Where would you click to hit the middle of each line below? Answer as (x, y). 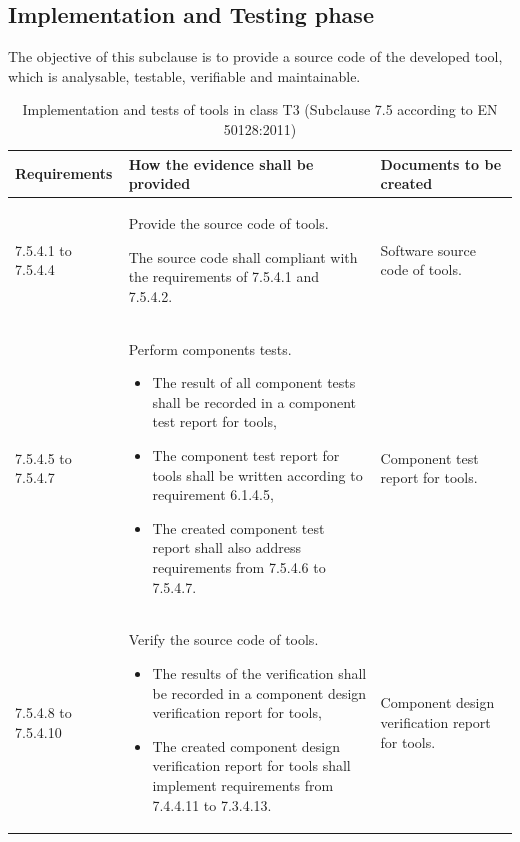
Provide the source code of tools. (228, 223)
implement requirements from (243, 784)
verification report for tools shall (251, 765)
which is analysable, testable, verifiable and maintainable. (184, 75)
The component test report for (246, 455)
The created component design (246, 745)
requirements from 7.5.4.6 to (239, 566)
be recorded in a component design (259, 692)
